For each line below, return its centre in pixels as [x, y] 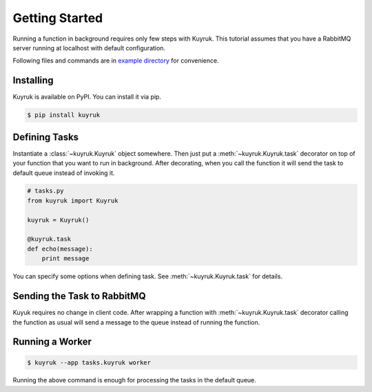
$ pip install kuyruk [64, 115]
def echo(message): [60, 249]
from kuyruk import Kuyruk [73, 200]
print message [65, 259]
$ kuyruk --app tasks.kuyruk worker [89, 362]
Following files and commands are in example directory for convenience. [116, 61]
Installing [33, 80]
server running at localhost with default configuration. [89, 48]
